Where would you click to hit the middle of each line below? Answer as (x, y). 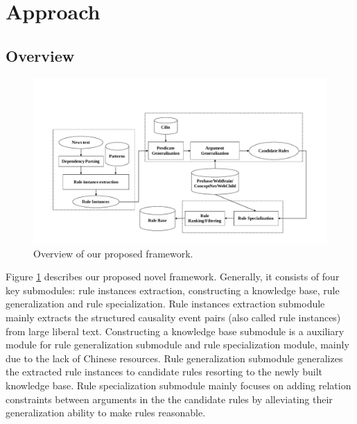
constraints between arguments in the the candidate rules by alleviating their (169, 399)
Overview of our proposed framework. (113, 253)
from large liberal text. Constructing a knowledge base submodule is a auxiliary (175, 331)
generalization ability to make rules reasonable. (106, 413)
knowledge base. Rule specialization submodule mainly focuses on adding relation (178, 385)
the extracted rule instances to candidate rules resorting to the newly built (164, 372)
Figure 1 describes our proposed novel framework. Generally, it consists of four (173, 277)
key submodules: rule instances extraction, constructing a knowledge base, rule (173, 290)
